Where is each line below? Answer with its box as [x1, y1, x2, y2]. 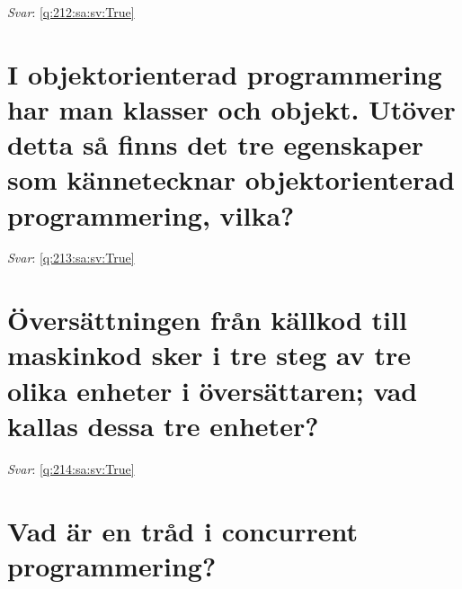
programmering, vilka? [7, 196, 295, 233]
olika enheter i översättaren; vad [7, 371, 418, 408]
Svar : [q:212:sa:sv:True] [7, 3, 135, 21]
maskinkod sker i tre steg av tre [7, 336, 412, 373]
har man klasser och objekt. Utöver [7, 90, 456, 127]
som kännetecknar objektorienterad [7, 161, 455, 198]
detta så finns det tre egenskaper [7, 126, 424, 163]
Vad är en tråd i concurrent [7, 512, 358, 549]
